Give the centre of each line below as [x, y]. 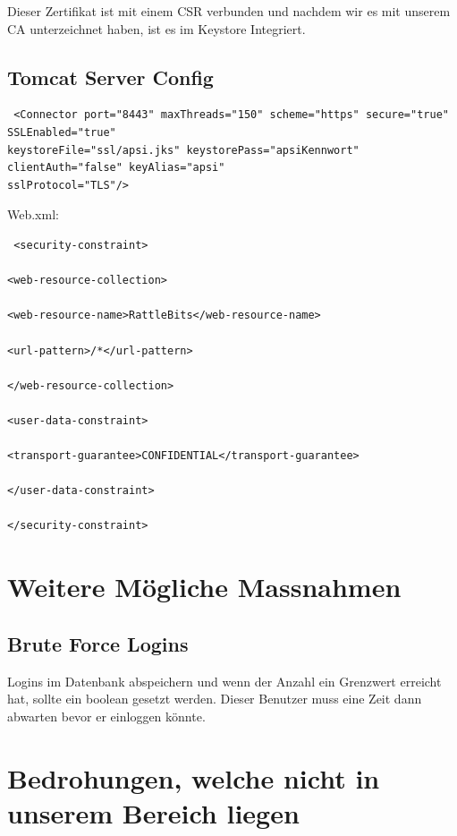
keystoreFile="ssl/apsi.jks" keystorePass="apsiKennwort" [183, 150]
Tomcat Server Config [110, 77]
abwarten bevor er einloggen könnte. [106, 716]
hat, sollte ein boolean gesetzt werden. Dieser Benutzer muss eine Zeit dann [215, 699]
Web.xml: [33, 214]
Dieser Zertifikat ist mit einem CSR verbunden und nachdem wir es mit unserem [229, 11]
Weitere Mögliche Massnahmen [204, 587]
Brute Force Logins [98, 643]
